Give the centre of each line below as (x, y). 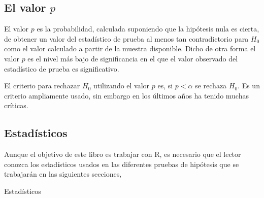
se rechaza (211, 86)
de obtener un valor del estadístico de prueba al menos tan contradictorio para (126, 38)
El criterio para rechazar (42, 86)
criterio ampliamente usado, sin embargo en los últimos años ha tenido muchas (126, 95)
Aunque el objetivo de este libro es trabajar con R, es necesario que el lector (123, 154)
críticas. (16, 105)
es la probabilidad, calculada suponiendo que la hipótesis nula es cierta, (148, 29)
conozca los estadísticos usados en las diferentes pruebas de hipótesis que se (122, 164)
